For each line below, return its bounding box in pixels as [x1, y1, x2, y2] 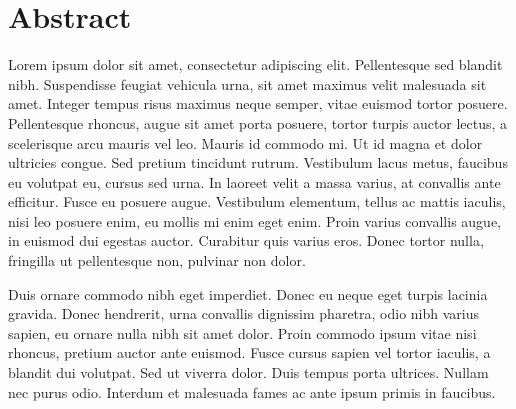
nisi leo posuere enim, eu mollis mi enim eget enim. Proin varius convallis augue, [8, 210, 501, 231]
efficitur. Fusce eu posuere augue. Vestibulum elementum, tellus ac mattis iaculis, [8, 191, 506, 212]
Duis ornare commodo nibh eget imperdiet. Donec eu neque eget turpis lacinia [8, 283, 488, 304]
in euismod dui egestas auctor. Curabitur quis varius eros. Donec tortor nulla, [8, 230, 484, 251]
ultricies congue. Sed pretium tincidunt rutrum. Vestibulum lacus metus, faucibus [8, 152, 508, 173]
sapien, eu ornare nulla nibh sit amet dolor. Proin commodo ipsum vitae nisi [8, 322, 477, 343]
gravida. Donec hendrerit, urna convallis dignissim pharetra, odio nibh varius [8, 303, 480, 324]
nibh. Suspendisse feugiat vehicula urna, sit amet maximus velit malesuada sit [8, 73, 487, 94]
